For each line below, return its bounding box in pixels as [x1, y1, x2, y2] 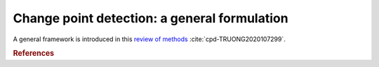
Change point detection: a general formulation [13, 10, 288, 26]
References [13, 49, 55, 59]
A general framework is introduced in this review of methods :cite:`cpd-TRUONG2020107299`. [13, 35, 286, 43]
